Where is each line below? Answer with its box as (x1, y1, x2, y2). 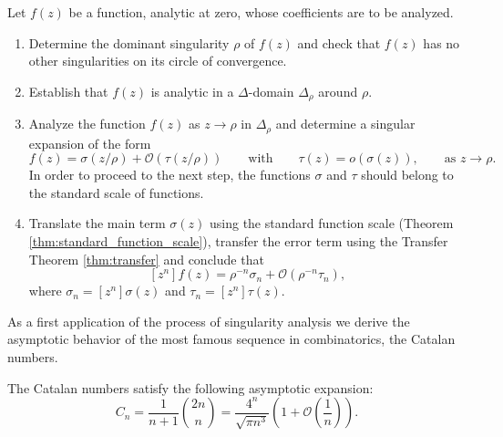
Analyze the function (28, 114, 146, 133)
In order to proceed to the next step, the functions (28, 165, 311, 184)
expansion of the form (28, 133, 151, 152)
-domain (248, 81, 294, 100)
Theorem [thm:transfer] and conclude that (28, 249, 264, 268)
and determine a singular (275, 114, 416, 133)
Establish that (28, 81, 108, 100)
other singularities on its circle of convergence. (28, 51, 287, 70)
